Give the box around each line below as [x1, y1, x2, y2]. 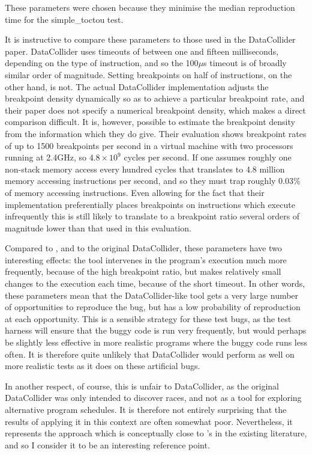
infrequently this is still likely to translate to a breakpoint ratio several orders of [5, 210, 300, 222]
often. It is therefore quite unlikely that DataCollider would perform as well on [5, 347, 295, 360]
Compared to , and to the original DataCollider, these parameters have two [5, 242, 282, 254]
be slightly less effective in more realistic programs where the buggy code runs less [5, 336, 307, 349]
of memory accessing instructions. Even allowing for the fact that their [5, 186, 265, 198]
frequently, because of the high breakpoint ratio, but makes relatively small [5, 265, 281, 278]
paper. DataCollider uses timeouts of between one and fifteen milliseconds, [5, 44, 279, 57]
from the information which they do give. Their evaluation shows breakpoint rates [5, 127, 307, 139]
